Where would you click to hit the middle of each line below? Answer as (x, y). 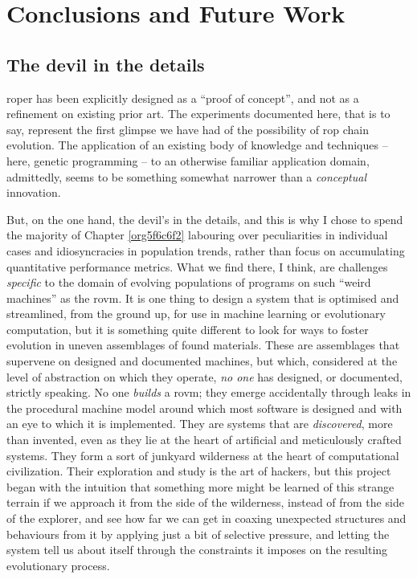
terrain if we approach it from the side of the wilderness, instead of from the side (205, 502)
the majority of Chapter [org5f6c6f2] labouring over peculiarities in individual (197, 235)
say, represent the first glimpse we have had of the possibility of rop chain (188, 129)
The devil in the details (106, 64)
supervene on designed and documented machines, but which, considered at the (202, 361)
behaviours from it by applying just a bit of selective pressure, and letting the (198, 534)
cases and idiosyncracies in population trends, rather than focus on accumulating (206, 250)
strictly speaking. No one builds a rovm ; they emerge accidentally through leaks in (209, 392)
